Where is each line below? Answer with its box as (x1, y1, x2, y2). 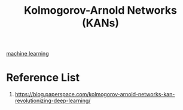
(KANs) (81, 16, 120, 30)
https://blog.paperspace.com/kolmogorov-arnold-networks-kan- (14, 91, 175, 98)
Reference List (6, 71, 80, 84)
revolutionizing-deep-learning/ (14, 97, 91, 105)
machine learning (6, 50, 49, 57)
